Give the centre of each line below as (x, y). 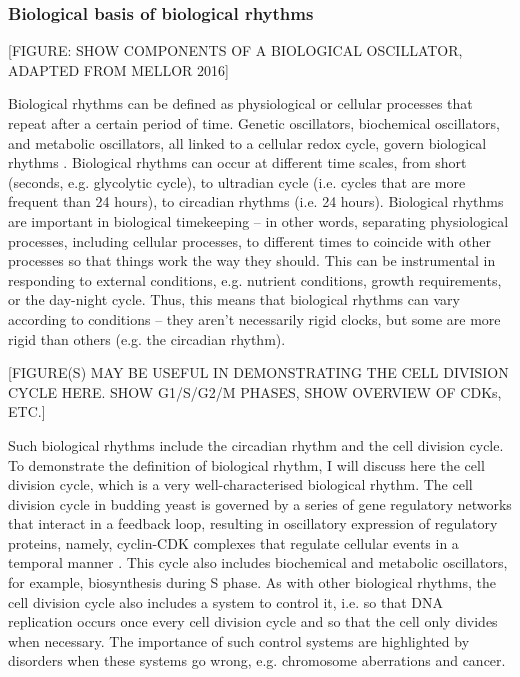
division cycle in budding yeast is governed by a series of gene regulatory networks (260, 503)
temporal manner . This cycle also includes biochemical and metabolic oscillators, (258, 562)
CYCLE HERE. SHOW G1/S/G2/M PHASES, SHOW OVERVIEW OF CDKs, (255, 391)
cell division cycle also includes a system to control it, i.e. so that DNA (226, 601)
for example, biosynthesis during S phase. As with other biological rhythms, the (252, 582)
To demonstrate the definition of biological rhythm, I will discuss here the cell (246, 464)
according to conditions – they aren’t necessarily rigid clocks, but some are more (254, 318)
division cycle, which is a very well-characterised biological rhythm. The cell (240, 484)
